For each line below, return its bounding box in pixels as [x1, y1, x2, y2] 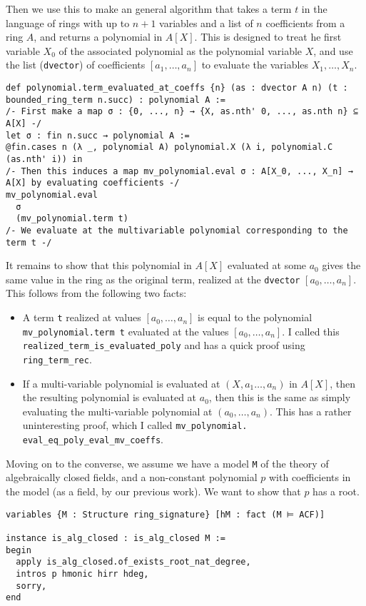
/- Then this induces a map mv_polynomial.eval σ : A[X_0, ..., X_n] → [6, 166, 353, 176]
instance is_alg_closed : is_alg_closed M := [6, 532, 225, 543]
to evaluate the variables [201, 57, 309, 72]
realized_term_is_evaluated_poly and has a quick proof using [22, 338, 305, 353]
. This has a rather [269, 403, 352, 418]
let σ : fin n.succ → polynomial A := [6, 130, 190, 141]
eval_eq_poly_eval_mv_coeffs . [22, 432, 163, 447]
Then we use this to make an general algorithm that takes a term [6, 1, 292, 16]
